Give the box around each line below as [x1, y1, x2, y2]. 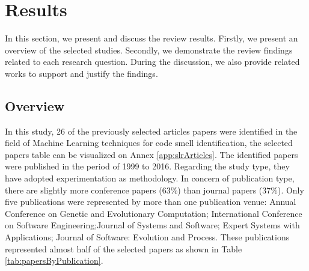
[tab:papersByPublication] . [5, 254, 103, 267]
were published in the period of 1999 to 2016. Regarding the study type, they [5, 160, 290, 172]
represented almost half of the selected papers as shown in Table [5, 242, 242, 255]
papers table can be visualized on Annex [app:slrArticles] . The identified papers [5, 148, 298, 160]
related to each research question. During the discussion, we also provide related [5, 55, 300, 68]
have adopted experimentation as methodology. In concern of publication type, [5, 172, 295, 184]
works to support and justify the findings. [5, 67, 158, 79]
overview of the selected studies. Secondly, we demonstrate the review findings [5, 43, 293, 56]
